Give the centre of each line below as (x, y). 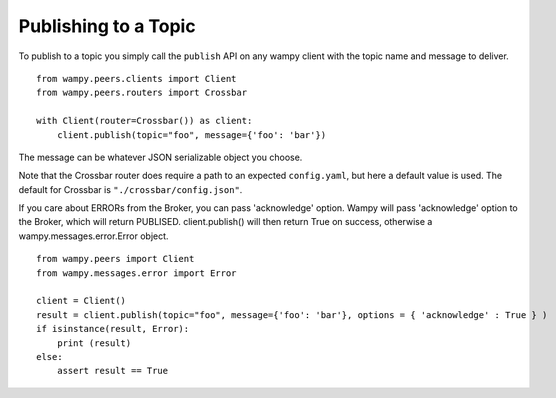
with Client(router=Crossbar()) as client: (144, 121)
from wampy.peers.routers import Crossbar (142, 93)
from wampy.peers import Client (115, 259)
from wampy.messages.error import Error (136, 273)
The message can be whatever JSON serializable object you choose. (160, 157)
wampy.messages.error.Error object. (93, 236)
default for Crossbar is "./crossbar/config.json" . (130, 189)
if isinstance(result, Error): (113, 329)
